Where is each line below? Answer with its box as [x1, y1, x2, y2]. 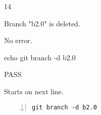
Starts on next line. [4, 86, 64, 96]
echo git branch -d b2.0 [4, 52, 76, 62]
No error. [4, 35, 32, 46]
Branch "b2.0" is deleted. [4, 18, 80, 28]
